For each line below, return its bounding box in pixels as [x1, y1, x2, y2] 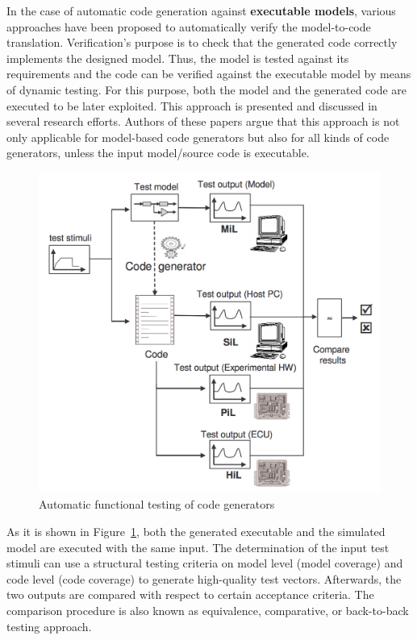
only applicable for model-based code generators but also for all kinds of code [6, 128, 390, 145]
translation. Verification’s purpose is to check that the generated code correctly [6, 34, 398, 51]
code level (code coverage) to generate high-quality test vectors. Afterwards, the [6, 570, 402, 587]
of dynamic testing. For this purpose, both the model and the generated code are [6, 81, 407, 98]
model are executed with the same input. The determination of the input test [6, 538, 390, 555]
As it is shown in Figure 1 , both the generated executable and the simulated [6, 523, 386, 540]
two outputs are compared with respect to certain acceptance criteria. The [6, 586, 374, 603]
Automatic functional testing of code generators [39, 496, 275, 513]
